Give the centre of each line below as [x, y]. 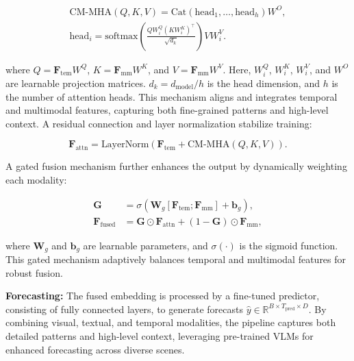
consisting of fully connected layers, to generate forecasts [124, 309]
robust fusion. [34, 272]
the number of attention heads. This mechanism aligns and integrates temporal [172, 96]
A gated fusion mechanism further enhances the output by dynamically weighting [176, 166]
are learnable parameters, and [146, 245]
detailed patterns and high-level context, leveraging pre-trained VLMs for [160, 336]
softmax [122, 36]
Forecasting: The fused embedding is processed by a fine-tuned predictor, [163, 296]
